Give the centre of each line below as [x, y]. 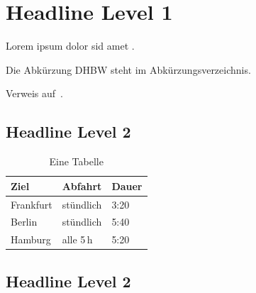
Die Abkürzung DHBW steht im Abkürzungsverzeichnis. [128, 69]
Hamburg [31, 239]
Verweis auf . [35, 93]
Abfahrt [82, 186]
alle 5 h [77, 239]
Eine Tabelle [76, 161]
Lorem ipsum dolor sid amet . [70, 46]
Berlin [24, 222]
